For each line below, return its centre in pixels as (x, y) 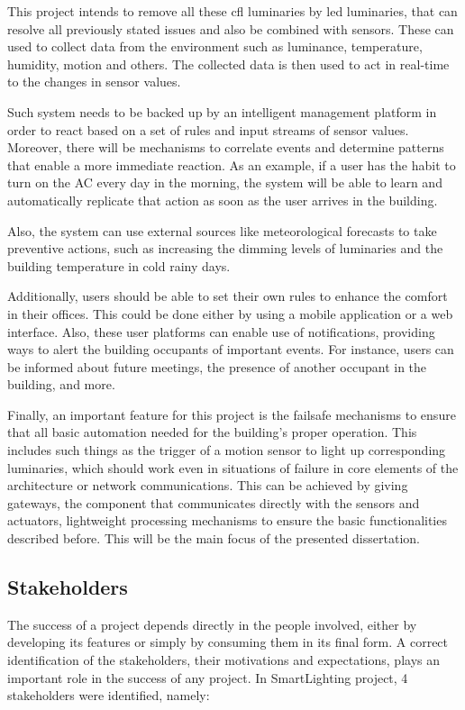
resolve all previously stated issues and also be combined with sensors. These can (231, 28)
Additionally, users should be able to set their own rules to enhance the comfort (228, 296)
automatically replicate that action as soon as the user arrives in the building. (223, 200)
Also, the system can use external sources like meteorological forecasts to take (222, 230)
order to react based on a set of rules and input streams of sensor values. (208, 129)
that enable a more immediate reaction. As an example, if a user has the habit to (232, 164)
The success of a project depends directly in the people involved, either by (212, 624)
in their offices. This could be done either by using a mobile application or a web (230, 313)
